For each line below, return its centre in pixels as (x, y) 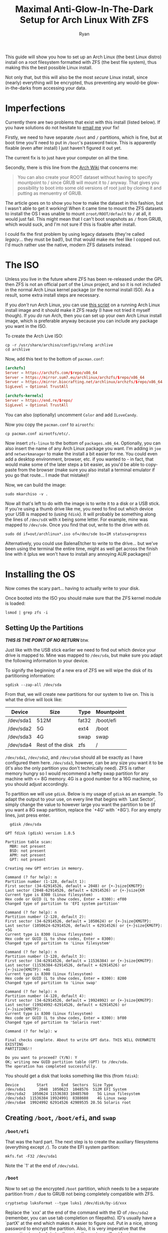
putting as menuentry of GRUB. (50, 193)
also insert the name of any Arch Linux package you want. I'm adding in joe (83, 448)
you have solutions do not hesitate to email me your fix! (62, 127)
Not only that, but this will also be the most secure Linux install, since (76, 77)
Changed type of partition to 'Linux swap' (51, 983)
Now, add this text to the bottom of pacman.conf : (55, 359)
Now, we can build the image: (36, 485)
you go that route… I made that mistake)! (47, 475)
